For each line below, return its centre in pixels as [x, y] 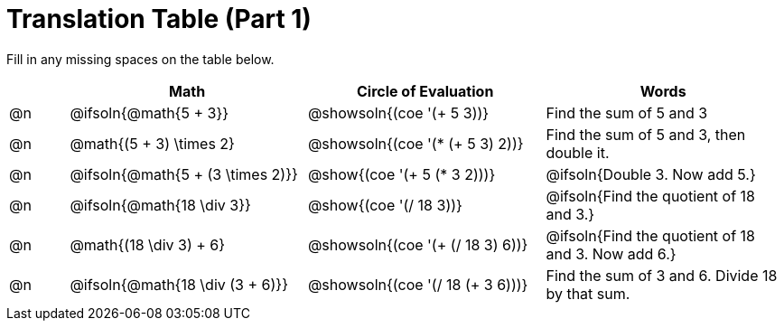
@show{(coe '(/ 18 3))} [385, 205]
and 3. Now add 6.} [611, 253]
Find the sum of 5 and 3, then [646, 134]
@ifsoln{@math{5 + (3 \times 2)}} [184, 174]
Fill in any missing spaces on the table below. [140, 59]
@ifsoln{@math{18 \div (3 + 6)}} [179, 284]
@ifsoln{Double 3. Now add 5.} [651, 174]
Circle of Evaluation [425, 91]
